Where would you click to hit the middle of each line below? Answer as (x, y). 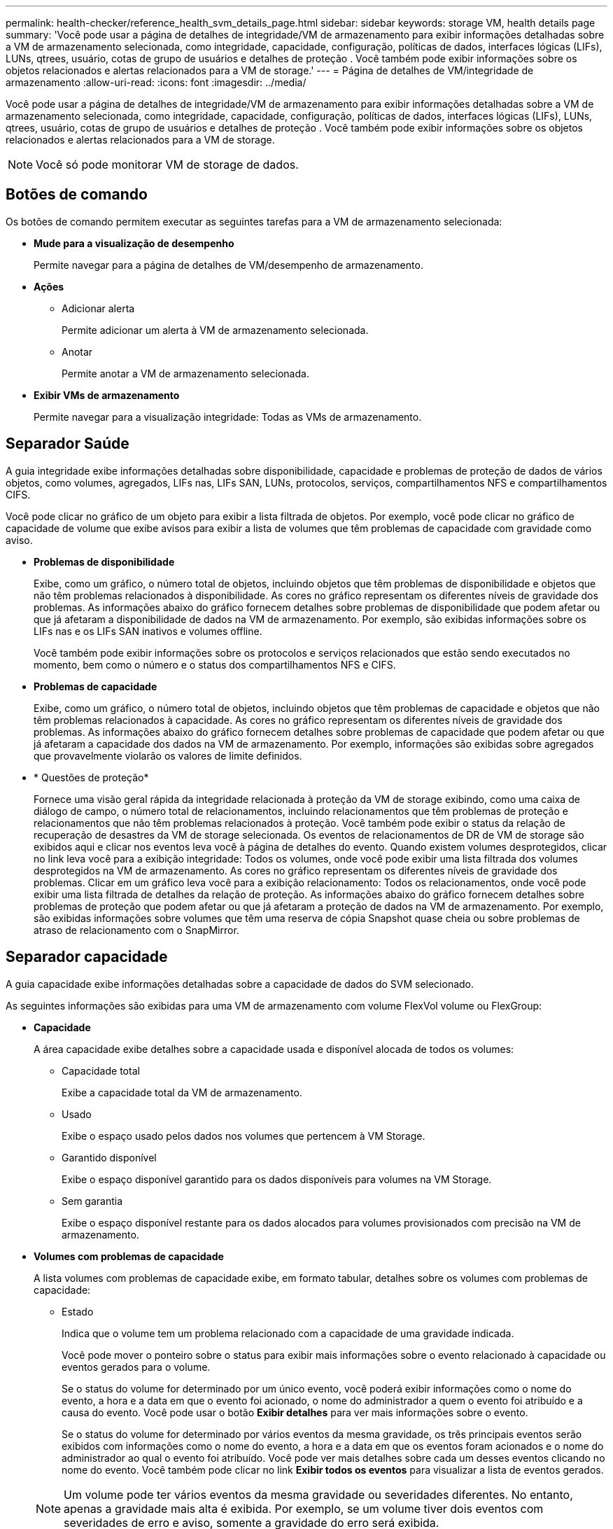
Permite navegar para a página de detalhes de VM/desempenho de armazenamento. (228, 265)
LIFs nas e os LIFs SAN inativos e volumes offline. (148, 631)
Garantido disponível (109, 1157)
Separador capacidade (87, 957)
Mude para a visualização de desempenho (134, 243)
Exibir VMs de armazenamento (107, 395)
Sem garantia (92, 1201)
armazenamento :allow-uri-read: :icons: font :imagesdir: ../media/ (156, 82)
